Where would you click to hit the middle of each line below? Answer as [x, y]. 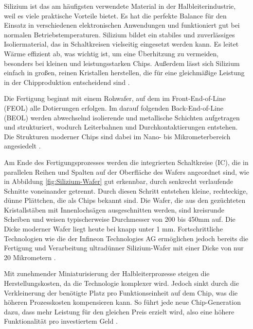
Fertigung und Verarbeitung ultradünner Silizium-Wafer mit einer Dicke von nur [124, 248]
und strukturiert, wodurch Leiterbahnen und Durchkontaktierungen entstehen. [121, 127]
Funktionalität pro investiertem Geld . [61, 321]
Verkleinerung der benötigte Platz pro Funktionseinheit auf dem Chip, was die [121, 292]
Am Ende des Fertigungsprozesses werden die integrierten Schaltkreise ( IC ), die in [126, 162]
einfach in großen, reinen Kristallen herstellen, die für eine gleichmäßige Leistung [124, 73]
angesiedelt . [22, 146]
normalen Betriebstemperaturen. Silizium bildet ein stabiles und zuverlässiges [119, 34]
